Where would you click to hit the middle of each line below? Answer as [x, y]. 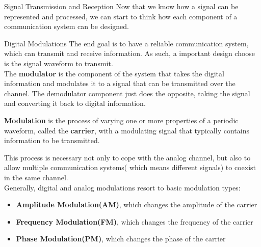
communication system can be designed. [67, 26]
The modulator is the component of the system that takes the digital [114, 73]
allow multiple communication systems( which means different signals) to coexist [130, 167]
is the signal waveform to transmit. [59, 63]
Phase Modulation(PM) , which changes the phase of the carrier [121, 239]
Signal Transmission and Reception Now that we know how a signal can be [121, 6]
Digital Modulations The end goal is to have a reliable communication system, [126, 43]
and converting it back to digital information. [75, 103]
